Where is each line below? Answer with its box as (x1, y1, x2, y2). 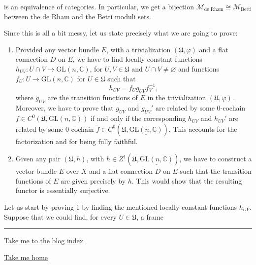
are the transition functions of (47, 92, 138, 103)
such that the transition (180, 166, 252, 176)
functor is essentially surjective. (15, 185, 110, 195)
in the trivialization (147, 92, 206, 103)
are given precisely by (61, 175, 126, 186)
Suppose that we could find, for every (4, 211, 117, 222)
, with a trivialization (106, 44, 171, 54)
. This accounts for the (168, 123, 237, 134)
